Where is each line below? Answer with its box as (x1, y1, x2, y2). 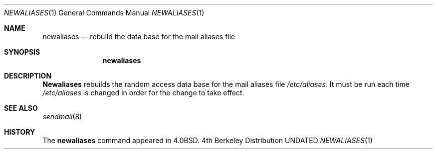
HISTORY (4, 128, 35, 136)
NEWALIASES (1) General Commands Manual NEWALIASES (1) (4, 8, 205, 17)
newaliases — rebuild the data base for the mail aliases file (42, 32, 235, 41)
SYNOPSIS (4, 48, 40, 56)
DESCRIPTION (4, 72, 52, 80)
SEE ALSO (4, 104, 38, 112)
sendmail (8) (42, 112, 82, 121)
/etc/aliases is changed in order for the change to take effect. (42, 88, 244, 97)
